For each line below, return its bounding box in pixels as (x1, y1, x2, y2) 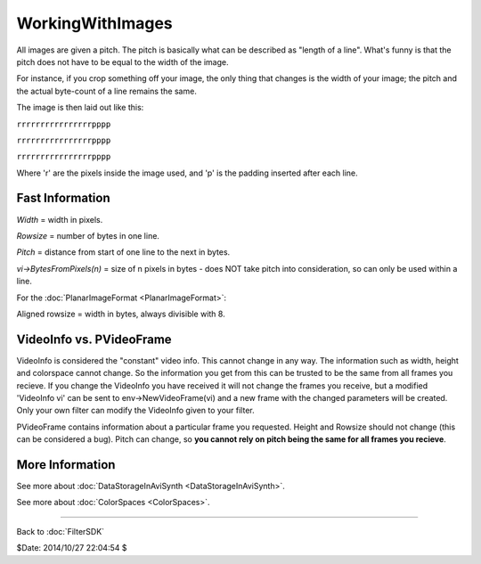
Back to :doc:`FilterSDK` (16, 526, 105, 536)
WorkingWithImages (16, 13, 173, 33)
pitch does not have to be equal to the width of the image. (16, 56, 229, 67)
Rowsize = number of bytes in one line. (16, 230, 160, 241)
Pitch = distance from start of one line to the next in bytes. (16, 247, 231, 257)
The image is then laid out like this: (16, 102, 144, 113)
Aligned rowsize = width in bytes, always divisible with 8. (16, 308, 226, 319)
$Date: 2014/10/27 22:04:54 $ (16, 543, 127, 553)
